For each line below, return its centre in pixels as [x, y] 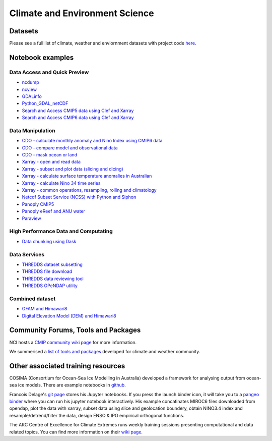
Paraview [31, 218]
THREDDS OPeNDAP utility [50, 286]
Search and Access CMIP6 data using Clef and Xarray [78, 118]
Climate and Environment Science [82, 13]
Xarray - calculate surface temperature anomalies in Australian [87, 176]
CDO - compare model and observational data [70, 148]
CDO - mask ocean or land [50, 155]
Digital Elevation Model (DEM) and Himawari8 [69, 316]
